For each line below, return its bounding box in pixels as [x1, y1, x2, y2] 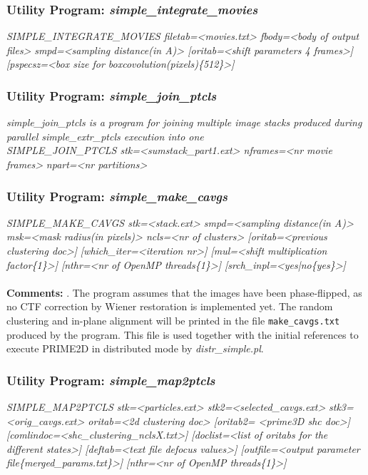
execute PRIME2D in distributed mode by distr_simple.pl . [6, 341, 264, 356]
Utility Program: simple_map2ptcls [6, 371, 215, 389]
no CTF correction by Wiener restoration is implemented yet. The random [6, 299, 333, 314]
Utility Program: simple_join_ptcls [6, 86, 217, 104]
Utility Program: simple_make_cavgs [6, 187, 228, 205]
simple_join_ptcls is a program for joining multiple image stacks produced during [6, 115, 362, 130]
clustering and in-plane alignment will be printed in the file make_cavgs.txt [6, 312, 340, 327]
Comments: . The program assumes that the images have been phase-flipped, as [6, 285, 362, 300]
